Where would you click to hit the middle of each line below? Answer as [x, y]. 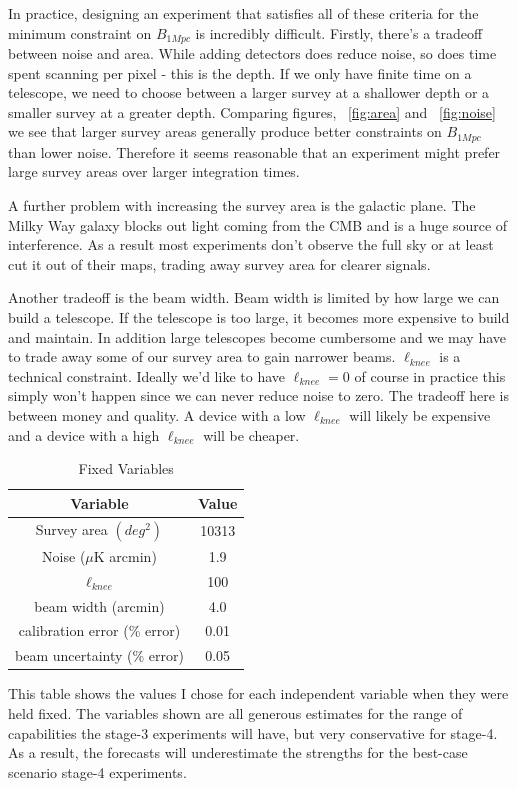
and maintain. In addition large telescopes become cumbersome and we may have [257, 336]
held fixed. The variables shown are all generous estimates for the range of [235, 712]
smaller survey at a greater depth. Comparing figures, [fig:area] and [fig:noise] [252, 111]
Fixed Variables [126, 468]
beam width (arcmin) [99, 605]
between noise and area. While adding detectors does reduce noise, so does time [252, 53]
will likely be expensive [420, 415]
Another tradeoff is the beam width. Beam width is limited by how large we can [254, 297]
